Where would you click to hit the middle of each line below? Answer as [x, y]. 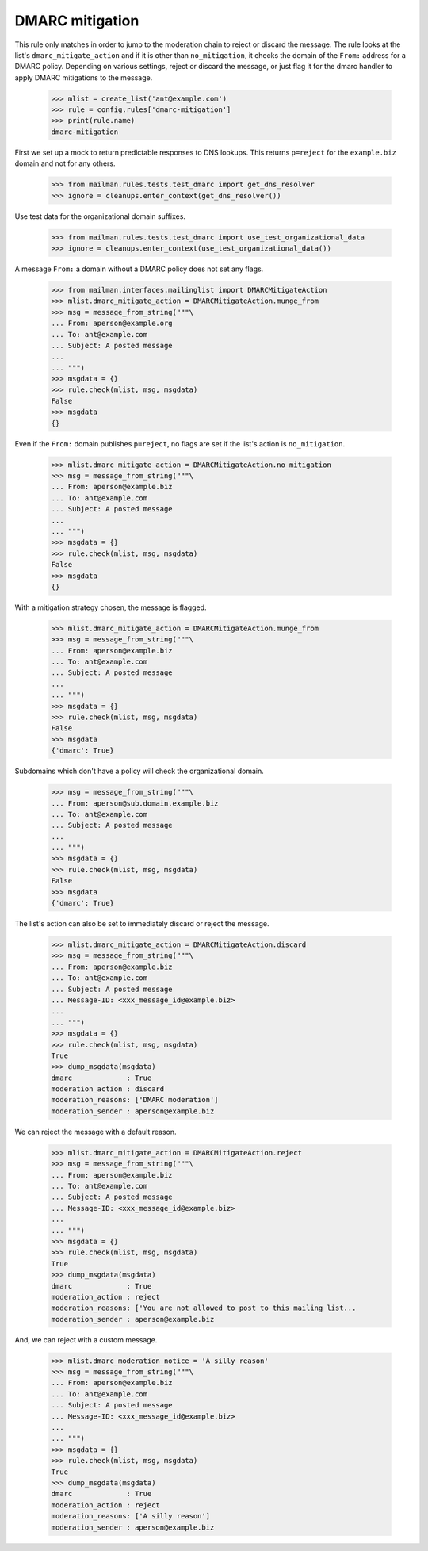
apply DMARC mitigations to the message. [84, 77]
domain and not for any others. [65, 163]
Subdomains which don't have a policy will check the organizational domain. [139, 771]
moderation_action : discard [108, 1089]
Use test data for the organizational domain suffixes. [100, 216]
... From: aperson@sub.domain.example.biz [135, 803]
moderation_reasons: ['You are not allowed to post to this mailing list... [204, 1308]
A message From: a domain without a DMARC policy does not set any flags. [139, 269]
